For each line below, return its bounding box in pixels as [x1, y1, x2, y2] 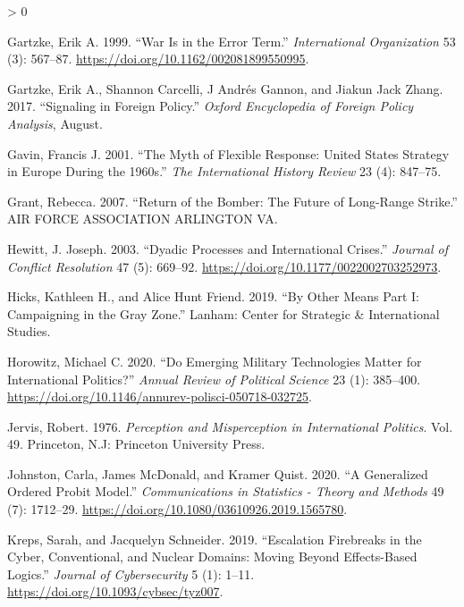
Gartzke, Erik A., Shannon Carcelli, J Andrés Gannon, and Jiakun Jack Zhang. [7, 79, 443, 97]
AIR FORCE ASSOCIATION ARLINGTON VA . [7, 209, 278, 228]
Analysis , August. [7, 114, 103, 132]
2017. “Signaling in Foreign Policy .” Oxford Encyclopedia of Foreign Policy [7, 97, 414, 115]
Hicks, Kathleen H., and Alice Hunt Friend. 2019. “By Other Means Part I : [7, 287, 419, 306]
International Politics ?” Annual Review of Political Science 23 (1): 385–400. [7, 369, 421, 388]
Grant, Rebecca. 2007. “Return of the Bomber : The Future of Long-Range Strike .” [7, 191, 458, 210]
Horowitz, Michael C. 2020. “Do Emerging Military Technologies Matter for [7, 351, 422, 370]
